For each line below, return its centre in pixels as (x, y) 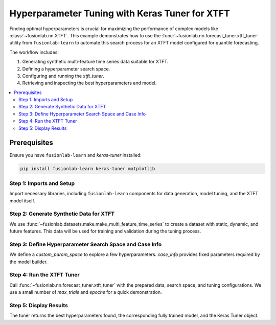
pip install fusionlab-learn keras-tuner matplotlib (88, 168)
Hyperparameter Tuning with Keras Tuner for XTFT (120, 13)
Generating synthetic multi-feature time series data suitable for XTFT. (95, 62)
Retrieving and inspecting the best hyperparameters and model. (89, 83)
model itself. (22, 201)
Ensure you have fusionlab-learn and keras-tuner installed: (75, 155)
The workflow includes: (34, 52)
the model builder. (29, 262)
